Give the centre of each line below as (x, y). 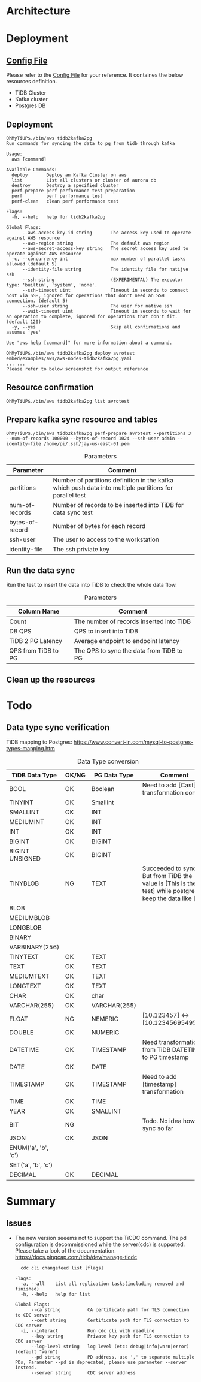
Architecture (38, 11)
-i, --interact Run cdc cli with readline (88, 1331)
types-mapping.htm (31, 748)
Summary (31, 1201)
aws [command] (29, 159)
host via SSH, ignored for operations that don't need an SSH (85, 295)
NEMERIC (105, 1019)
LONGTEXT (25, 986)
